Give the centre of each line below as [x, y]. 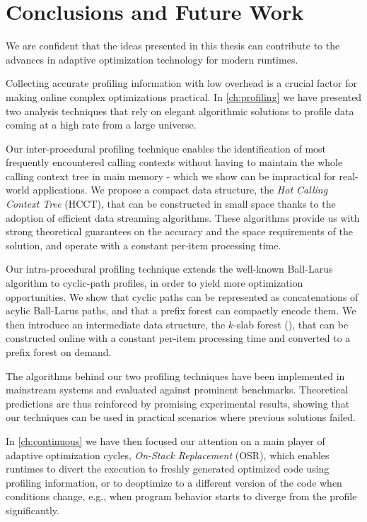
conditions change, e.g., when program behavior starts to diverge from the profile [181, 496]
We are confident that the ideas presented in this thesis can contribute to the [173, 46]
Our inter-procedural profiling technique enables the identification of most [166, 148]
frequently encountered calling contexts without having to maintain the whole [174, 162]
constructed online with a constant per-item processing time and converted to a [178, 338]
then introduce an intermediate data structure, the [116, 324]
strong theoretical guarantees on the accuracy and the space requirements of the [179, 231]
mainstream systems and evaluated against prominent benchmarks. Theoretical [177, 390]
